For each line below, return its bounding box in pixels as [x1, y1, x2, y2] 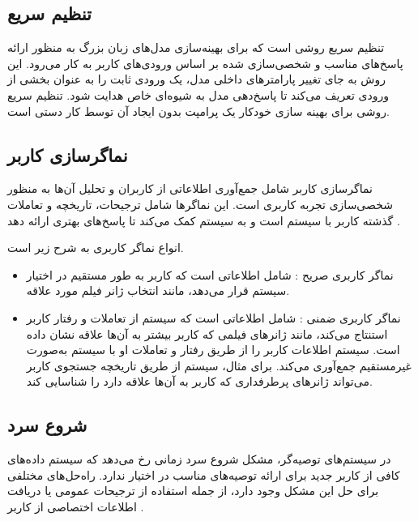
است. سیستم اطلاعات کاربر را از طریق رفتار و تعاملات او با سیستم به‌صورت [26, 341, 400, 358]
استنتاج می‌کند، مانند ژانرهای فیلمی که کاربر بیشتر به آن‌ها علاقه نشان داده [26, 325, 388, 342]
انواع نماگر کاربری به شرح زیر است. [7, 239, 184, 256]
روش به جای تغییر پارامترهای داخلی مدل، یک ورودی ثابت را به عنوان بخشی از [7, 70, 386, 88]
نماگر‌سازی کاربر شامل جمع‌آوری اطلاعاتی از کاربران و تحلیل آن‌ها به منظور [7, 180, 373, 197]
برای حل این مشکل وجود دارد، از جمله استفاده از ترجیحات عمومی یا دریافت [7, 482, 379, 499]
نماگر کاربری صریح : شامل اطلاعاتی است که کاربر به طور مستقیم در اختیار [26, 266, 394, 283]
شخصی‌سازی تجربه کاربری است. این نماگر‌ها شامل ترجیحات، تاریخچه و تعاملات [7, 195, 393, 212]
